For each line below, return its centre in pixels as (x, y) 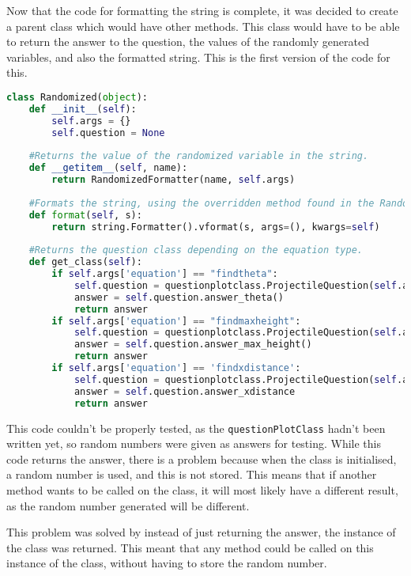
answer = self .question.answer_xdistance (185, 391)
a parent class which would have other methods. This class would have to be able (203, 26)
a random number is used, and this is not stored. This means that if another (192, 474)
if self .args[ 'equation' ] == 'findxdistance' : (176, 368)
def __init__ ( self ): (83, 109)
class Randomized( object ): (77, 97)
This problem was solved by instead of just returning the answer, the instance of (201, 532)
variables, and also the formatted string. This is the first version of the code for (198, 57)
